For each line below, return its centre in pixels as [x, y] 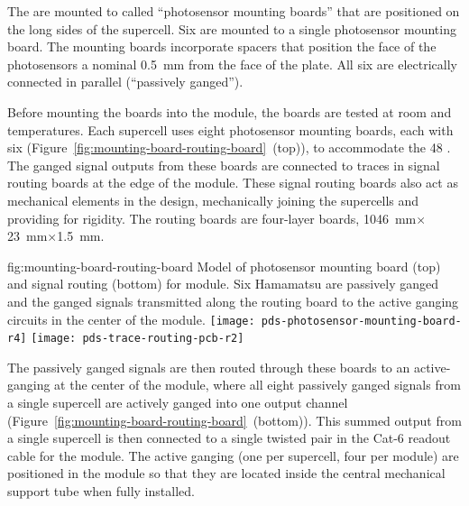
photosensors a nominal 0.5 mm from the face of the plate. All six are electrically [232, 64]
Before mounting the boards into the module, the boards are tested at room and [230, 111]
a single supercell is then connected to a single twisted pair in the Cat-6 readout [229, 438]
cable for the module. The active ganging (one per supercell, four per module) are [233, 455]
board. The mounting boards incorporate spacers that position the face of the [222, 46]
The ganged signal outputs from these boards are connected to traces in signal [224, 165]
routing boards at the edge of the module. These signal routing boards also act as [233, 183]
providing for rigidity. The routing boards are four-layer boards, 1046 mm [212, 218]
